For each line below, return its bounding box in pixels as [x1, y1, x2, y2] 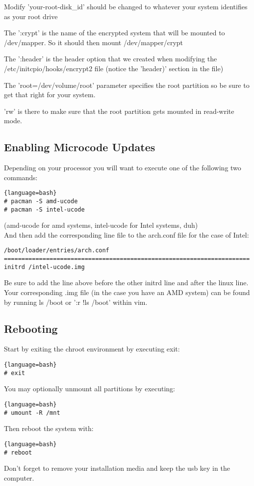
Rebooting [4, 321, 58, 336]
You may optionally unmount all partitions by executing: [4, 383, 176, 394]
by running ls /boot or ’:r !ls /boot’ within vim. [4, 297, 148, 307]
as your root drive [4, 11, 58, 21]
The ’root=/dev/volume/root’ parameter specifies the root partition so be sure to [4, 80, 250, 90]
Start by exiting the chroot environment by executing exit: [4, 344, 180, 354]
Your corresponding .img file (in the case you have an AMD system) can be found [4, 287, 250, 297]
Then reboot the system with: [4, 423, 94, 433]
